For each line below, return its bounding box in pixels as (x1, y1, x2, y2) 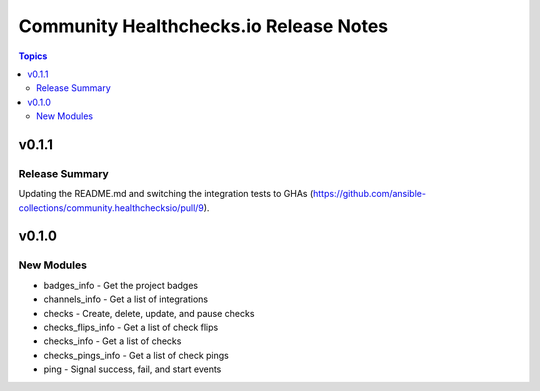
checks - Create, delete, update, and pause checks (43, 307, 255, 319)
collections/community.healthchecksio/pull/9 (18, 201, 204, 214)
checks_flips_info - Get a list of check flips (43, 321, 219, 333)
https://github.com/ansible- (313, 188, 427, 200)
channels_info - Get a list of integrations (43, 293, 209, 305)
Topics (18, 50, 48, 62)
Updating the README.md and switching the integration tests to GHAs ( (18, 188, 314, 200)
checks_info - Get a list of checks (43, 335, 182, 347)
